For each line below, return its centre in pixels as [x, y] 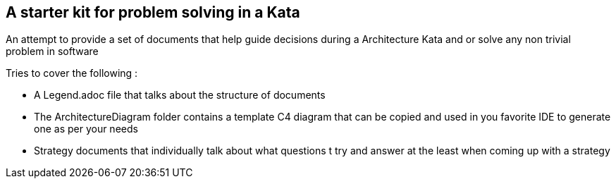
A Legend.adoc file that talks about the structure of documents [180, 95]
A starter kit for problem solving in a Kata [153, 12]
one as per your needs [86, 129]
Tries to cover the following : [72, 73]
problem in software [52, 51]
